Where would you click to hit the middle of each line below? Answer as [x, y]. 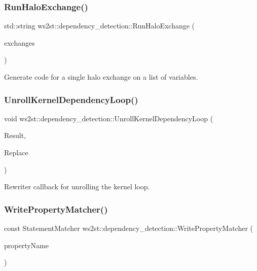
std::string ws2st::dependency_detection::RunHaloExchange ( [100, 26]
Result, [15, 135]
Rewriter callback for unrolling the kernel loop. [77, 187]
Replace [16, 152]
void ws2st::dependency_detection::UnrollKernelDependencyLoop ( [109, 118]
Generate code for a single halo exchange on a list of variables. [101, 77]
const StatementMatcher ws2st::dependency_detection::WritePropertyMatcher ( [129, 228]
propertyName [26, 245]
